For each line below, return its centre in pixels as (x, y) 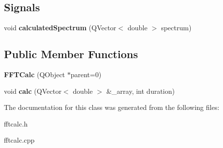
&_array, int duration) (141, 91)
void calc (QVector (33, 91)
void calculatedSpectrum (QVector (60, 28)
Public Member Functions (71, 54)
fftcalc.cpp (19, 140)
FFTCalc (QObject (34, 74)
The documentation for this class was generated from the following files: (112, 107)
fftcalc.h (16, 123)
